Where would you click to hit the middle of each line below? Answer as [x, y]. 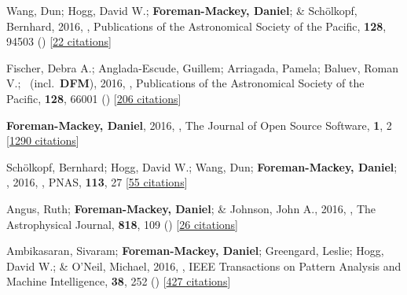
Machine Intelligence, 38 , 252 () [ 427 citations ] [119, 281]
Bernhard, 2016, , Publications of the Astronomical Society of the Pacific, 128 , [196, 26]
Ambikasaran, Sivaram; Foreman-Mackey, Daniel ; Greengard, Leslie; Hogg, [195, 251]
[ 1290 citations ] [43, 140]
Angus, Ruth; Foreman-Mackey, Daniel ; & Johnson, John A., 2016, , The [191, 208]
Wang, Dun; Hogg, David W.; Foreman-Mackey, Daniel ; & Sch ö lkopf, [182, 10]
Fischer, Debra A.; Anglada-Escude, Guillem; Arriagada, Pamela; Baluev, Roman [202, 67]
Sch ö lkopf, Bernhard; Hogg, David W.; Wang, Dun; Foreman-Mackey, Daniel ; [202, 166]
